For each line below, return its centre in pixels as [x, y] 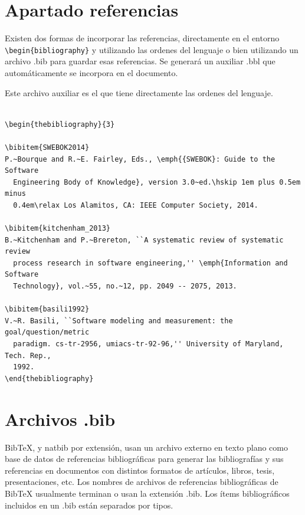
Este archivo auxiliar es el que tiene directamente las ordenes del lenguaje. [139, 92]
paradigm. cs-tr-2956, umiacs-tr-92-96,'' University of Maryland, [148, 344]
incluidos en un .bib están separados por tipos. [89, 505]
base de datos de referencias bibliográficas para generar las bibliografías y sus [144, 459]
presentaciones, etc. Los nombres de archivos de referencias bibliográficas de [142, 482]
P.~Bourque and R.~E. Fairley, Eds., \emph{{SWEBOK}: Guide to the [140, 159]
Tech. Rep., [28, 355]
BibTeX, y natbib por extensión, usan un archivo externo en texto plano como [146, 447]
